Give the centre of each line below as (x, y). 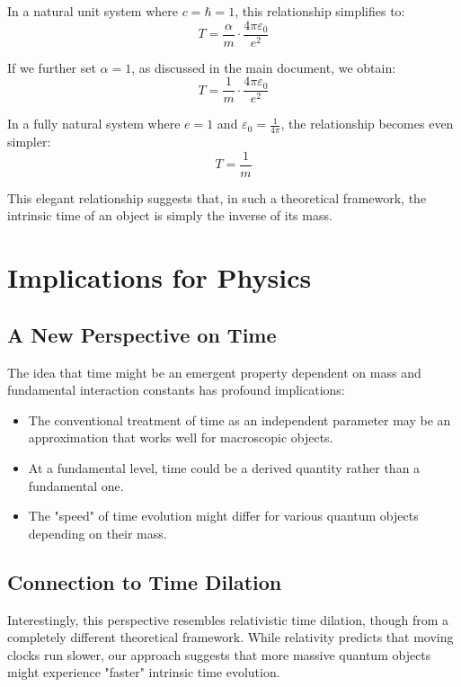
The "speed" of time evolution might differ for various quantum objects (223, 516)
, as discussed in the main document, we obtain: (264, 67)
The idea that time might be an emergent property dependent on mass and (214, 372)
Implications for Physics (160, 277)
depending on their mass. (98, 533)
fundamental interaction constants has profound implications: (176, 390)
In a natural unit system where (93, 11)
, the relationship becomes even (367, 124)
